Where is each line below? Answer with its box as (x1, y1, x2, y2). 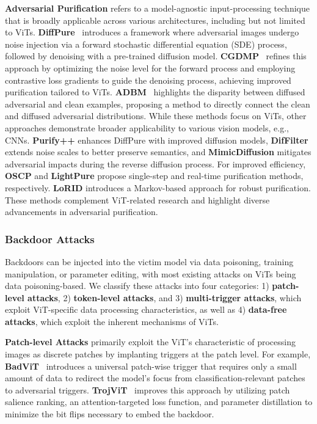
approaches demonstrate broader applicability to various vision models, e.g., (5, 121, 289, 134)
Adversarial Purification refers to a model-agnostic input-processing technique (5, 2, 310, 14)
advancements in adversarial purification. (5, 205, 158, 218)
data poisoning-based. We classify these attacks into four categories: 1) (5, 279, 269, 292)
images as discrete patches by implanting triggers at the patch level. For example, (5, 348, 311, 360)
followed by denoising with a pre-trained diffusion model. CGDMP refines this (5, 49, 307, 62)
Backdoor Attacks (5, 231, 95, 246)
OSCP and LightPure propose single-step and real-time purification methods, (5, 169, 304, 182)
